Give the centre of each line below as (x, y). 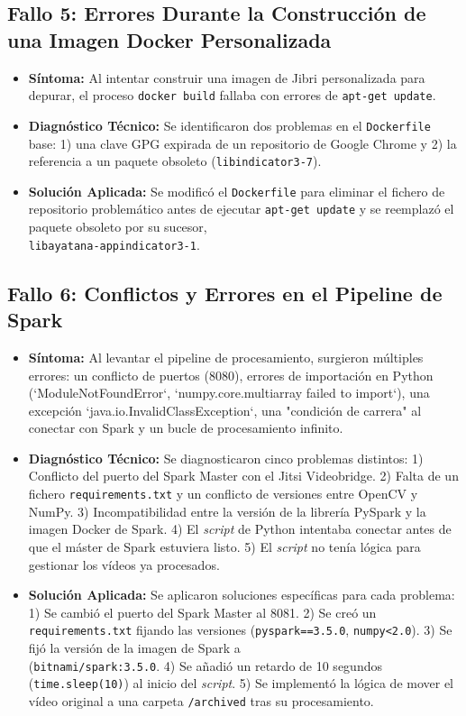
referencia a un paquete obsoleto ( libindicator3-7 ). (175, 161)
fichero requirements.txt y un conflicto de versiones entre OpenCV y (223, 494)
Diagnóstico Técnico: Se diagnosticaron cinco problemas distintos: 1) (226, 458)
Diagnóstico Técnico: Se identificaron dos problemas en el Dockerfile (229, 125)
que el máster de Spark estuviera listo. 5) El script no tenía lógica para (224, 546)
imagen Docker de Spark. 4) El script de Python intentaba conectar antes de (240, 529)
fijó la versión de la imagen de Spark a (134, 647)
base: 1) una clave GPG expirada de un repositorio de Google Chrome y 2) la (242, 143)
